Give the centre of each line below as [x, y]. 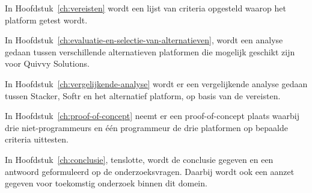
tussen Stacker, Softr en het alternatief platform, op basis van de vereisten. [143, 95]
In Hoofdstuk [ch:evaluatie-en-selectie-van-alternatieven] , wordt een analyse [144, 40]
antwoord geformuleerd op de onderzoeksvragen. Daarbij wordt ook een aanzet [150, 171]
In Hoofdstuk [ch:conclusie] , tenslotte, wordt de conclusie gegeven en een [139, 159]
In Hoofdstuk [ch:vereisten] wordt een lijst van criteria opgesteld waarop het [145, 8]
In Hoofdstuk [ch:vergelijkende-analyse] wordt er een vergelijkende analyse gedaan [156, 83]
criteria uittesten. [37, 139]
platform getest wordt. [46, 20]
